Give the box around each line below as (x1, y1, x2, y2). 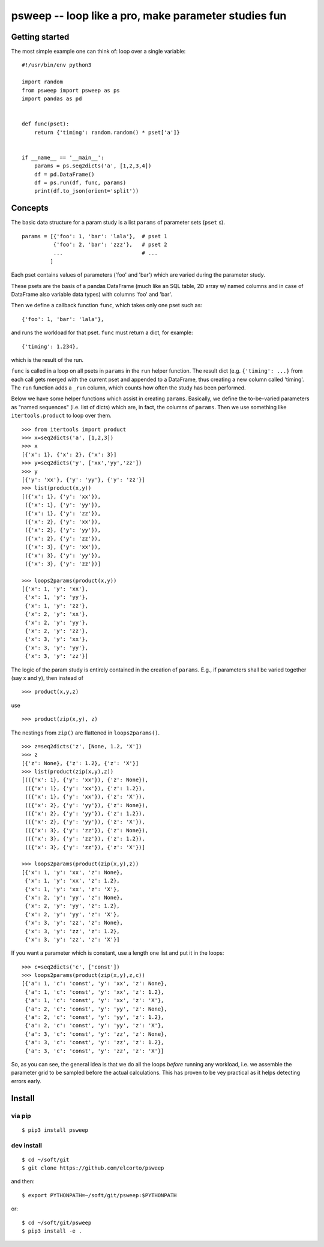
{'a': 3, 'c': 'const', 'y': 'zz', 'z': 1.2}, (25, 1039, 164, 1046)
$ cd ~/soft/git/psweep (22, 1219, 92, 1226)
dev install (11, 1141, 42, 1149)
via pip (11, 1111, 31, 1120)
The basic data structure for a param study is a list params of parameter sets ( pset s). (11, 219, 225, 226)
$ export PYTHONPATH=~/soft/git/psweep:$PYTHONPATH (22, 1192, 177, 1198)
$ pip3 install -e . (22, 1228, 82, 1234)
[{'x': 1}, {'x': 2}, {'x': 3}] (22, 451, 117, 458)
